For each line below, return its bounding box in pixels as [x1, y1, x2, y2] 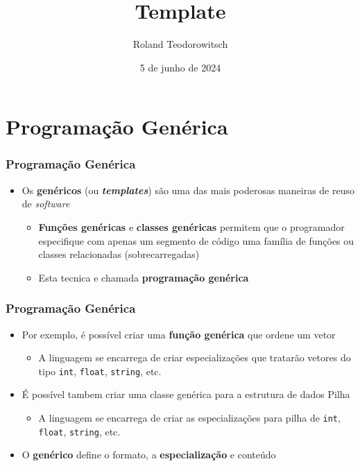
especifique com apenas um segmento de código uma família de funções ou [38, 233, 354, 248]
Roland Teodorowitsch [132, 37, 228, 51]
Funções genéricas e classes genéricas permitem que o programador [38, 219, 345, 234]
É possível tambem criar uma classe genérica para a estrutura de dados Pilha [22, 387, 350, 402]
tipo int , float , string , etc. [38, 363, 162, 378]
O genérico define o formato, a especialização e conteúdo [22, 447, 276, 462]
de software [22, 196, 70, 211]
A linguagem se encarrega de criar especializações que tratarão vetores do [38, 350, 351, 365]
